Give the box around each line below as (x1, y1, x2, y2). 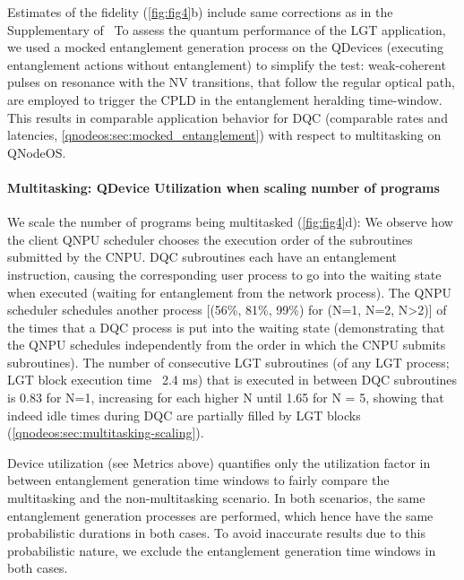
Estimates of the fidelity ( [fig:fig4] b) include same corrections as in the (7, 3, 393, 21)
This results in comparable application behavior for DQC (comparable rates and (7, 108, 448, 126)
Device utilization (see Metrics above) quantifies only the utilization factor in (7, 453, 431, 472)
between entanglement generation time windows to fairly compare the (7, 471, 390, 489)
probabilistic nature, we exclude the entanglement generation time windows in (7, 541, 436, 559)
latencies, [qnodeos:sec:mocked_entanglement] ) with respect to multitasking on (7, 126, 442, 144)
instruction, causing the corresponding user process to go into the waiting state (7, 264, 442, 283)
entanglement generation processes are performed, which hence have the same (7, 506, 434, 524)
